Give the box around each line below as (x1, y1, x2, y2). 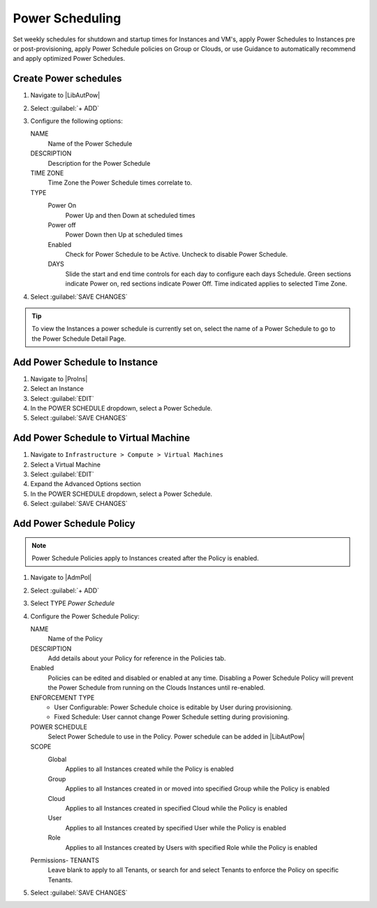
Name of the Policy (47, 634, 103, 643)
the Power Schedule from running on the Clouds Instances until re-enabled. (47, 683, 265, 692)
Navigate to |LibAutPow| (30, 91, 101, 99)
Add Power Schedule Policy (13, 518, 135, 530)
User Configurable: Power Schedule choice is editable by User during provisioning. (54, 703, 293, 711)
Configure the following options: (30, 117, 124, 125)
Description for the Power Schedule (47, 159, 151, 167)
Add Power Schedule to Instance (13, 356, 158, 368)
